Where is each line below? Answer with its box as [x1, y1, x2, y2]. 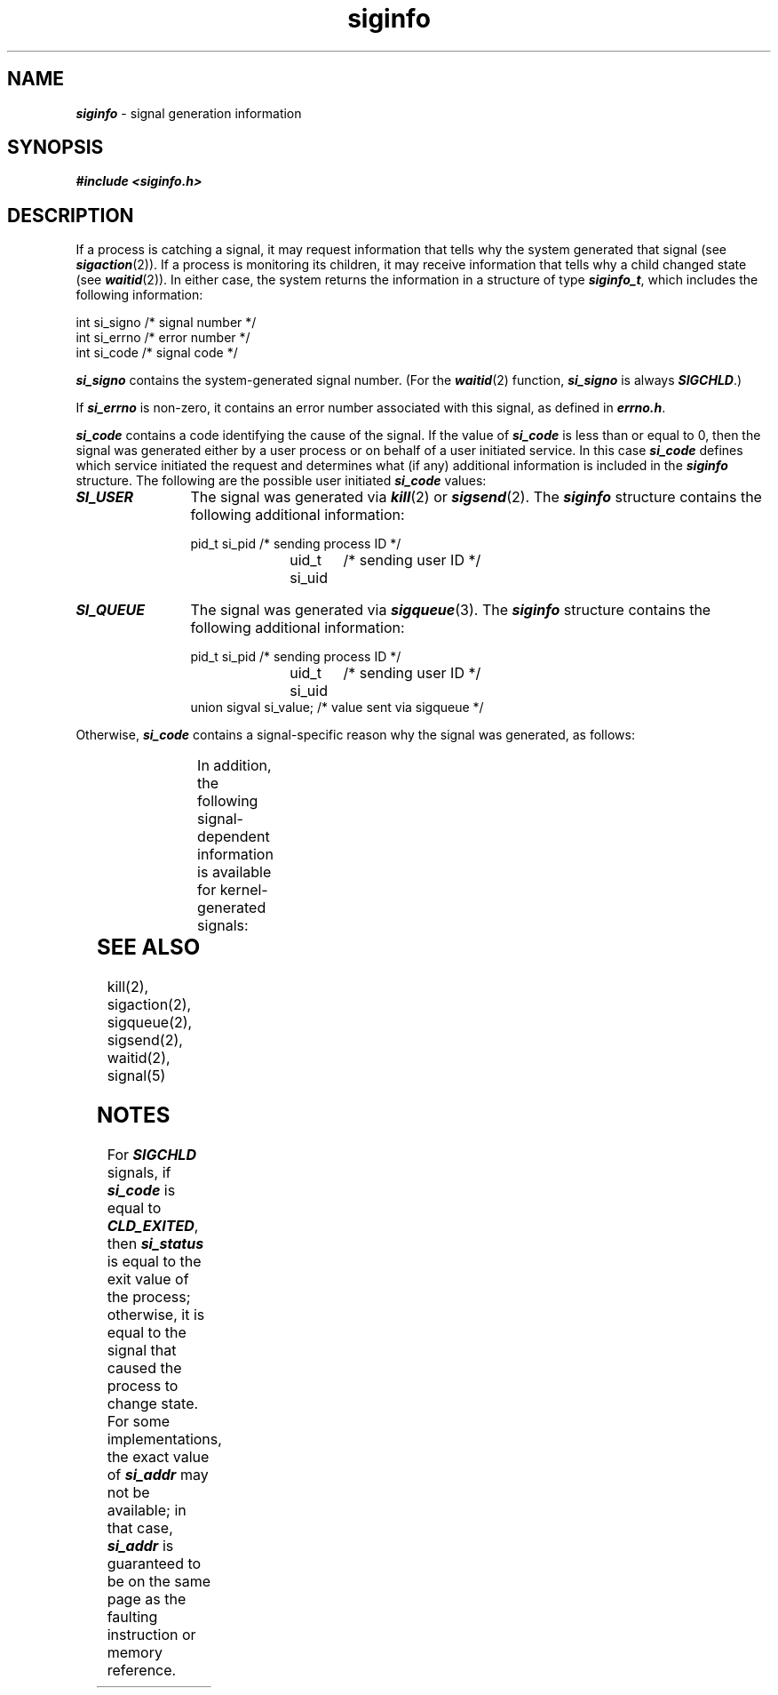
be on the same [107, 1572, 211, 1590]
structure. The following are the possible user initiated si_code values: [75, 473, 487, 489]
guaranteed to [107, 1555, 202, 1572]
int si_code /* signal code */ [75, 345, 238, 361]
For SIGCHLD [107, 1146, 196, 1163]
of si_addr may [107, 1466, 209, 1483]
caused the [107, 1359, 182, 1377]
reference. [107, 1661, 177, 1679]
